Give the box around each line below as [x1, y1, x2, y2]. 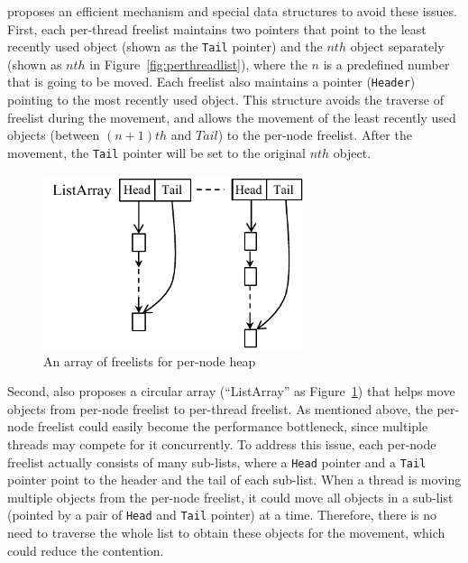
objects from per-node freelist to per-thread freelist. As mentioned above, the [7, 399, 433, 418]
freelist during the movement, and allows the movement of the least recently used [7, 107, 456, 126]
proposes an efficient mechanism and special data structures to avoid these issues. [7, 2, 457, 20]
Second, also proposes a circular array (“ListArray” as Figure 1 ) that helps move [7, 382, 455, 401]
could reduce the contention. [7, 540, 164, 559]
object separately [350, 37, 445, 56]
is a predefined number [323, 54, 450, 73]
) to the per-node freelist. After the [217, 125, 412, 144]
